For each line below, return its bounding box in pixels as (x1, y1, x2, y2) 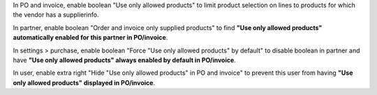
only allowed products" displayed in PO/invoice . (13, 78, 156, 87)
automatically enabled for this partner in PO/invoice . (13, 34, 168, 42)
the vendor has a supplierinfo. (13, 10, 99, 19)
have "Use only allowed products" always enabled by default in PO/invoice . (13, 56, 237, 64)
